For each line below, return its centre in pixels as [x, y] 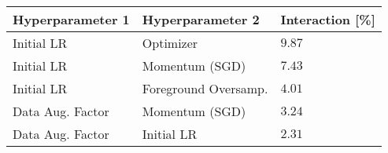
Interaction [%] [328, 19]
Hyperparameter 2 [201, 19]
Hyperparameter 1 [71, 19]
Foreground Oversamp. [205, 88]
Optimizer [170, 43]
